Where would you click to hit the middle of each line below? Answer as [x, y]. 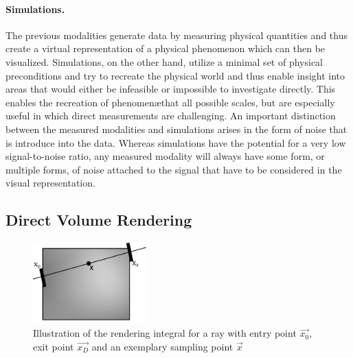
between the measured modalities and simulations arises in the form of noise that [176, 129]
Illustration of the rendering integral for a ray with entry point [165, 333]
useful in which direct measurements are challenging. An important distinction [171, 116]
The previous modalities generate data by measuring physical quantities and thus [176, 35]
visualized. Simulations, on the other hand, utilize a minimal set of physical [164, 61]
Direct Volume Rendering [99, 220]
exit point [54, 346]
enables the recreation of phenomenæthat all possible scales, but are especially [170, 102]
